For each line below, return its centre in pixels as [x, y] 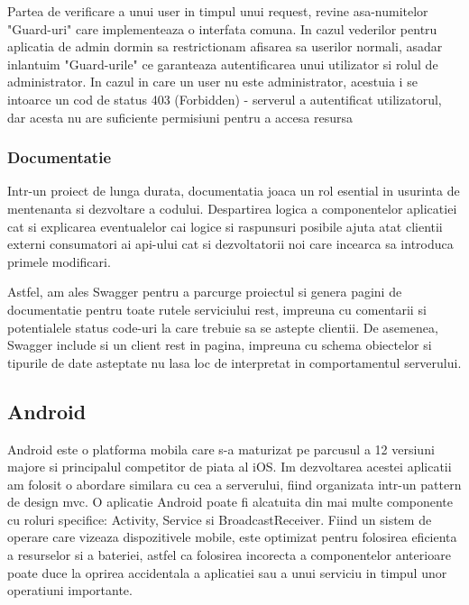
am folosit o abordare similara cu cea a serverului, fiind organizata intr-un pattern [234, 484]
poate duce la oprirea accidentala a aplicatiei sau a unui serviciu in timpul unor [227, 572]
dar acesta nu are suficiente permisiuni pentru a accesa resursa [180, 117]
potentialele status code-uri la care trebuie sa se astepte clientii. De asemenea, [223, 327]
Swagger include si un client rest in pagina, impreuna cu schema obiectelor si [220, 345]
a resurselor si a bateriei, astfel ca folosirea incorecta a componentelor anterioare [229, 555]
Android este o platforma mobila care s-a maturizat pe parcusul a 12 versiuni [221, 449]
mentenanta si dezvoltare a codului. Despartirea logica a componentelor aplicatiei [232, 208]
